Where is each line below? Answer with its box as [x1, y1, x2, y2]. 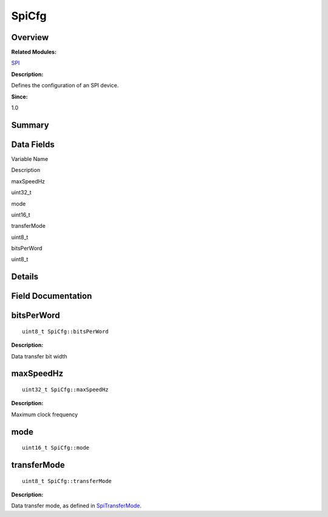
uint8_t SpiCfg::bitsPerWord [22, 328, 109, 335]
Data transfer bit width [11, 352, 67, 360]
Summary [11, 120, 49, 130]
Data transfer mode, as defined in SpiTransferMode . [11, 502, 142, 510]
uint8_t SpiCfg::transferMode [22, 478, 112, 484]
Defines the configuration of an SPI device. [11, 82, 119, 89]
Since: [11, 93, 28, 100]
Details [11, 272, 39, 282]
